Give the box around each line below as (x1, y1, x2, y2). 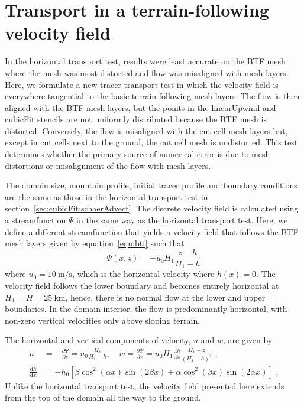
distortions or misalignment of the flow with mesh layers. (5, 159, 211, 171)
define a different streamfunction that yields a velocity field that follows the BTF (5, 225, 299, 237)
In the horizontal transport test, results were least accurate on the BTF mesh (5, 55, 286, 67)
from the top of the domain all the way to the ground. (5, 391, 201, 403)
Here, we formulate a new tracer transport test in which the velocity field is (5, 78, 279, 90)
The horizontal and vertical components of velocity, (5, 334, 191, 346)
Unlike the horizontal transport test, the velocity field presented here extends (5, 379, 284, 392)
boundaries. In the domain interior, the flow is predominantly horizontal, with (5, 302, 287, 315)
